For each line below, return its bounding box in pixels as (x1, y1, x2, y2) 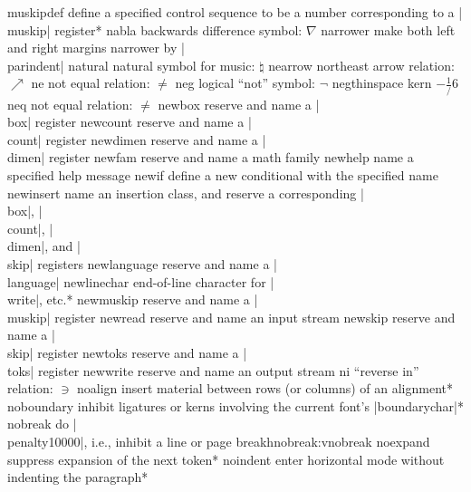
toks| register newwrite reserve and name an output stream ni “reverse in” (7, 361, 419, 380)
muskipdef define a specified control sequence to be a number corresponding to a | (7, 3, 463, 21)
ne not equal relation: (31, 73, 150, 92)
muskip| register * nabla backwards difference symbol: (7, 20, 303, 39)
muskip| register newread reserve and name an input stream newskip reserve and (7, 307, 456, 326)
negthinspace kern (332, 73, 432, 92)
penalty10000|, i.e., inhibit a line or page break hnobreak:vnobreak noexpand (7, 431, 430, 450)
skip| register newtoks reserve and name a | (7, 343, 247, 362)
